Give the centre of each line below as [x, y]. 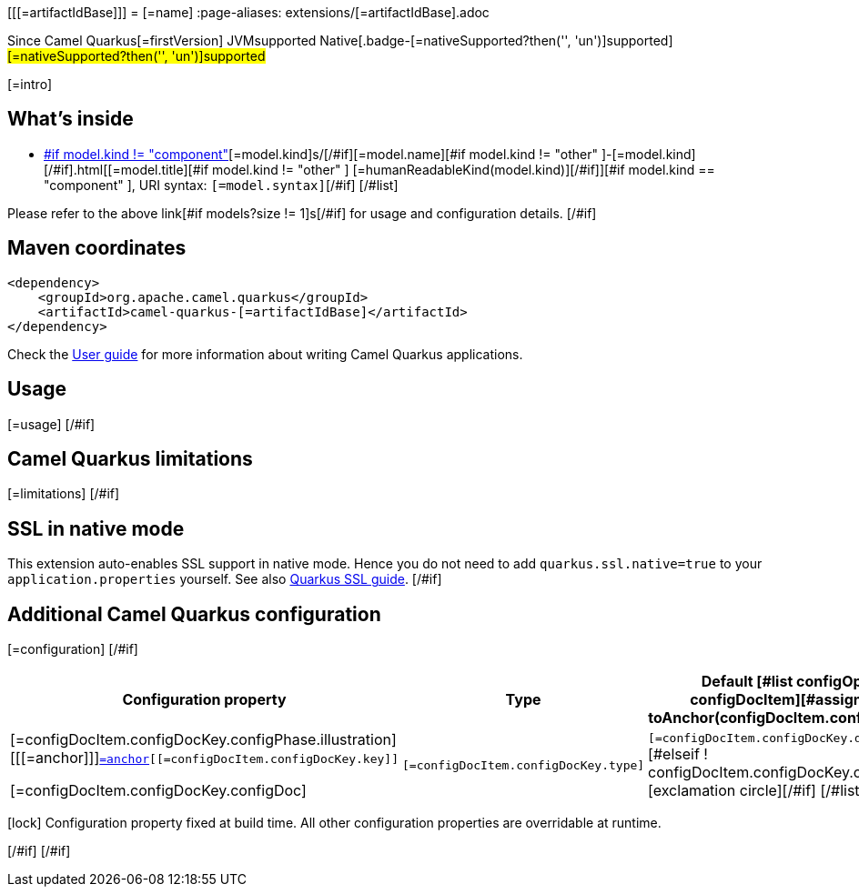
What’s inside [71, 119]
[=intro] [30, 84]
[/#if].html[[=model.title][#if [126, 169]
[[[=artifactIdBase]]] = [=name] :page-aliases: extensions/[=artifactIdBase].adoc [248, 12]
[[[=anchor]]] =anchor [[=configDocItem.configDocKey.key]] [204, 758]
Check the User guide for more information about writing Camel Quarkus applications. [265, 354]
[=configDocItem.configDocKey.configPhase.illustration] [203, 740]
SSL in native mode [96, 528]
